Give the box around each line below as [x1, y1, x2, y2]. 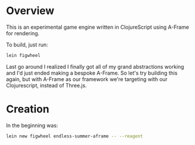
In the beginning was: [6, 122, 59, 129]
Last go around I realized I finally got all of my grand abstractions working [6, 63, 184, 70]
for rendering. [6, 29, 40, 36]
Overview [6, 4, 55, 18]
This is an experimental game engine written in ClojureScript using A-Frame [6, 23, 189, 31]
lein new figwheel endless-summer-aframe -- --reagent [6, 133, 143, 139]
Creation [6, 103, 50, 116]
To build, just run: [6, 41, 48, 48]
